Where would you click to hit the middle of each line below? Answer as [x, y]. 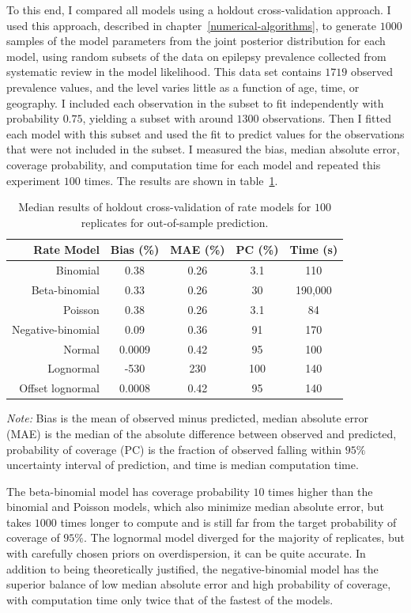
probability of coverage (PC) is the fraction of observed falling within [174, 449]
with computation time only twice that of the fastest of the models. [170, 599]
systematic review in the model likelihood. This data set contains [164, 72]
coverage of [33, 537]
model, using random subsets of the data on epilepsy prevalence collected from [196, 56]
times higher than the [321, 491]
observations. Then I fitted [327, 118]
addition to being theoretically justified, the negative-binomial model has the [192, 568]
